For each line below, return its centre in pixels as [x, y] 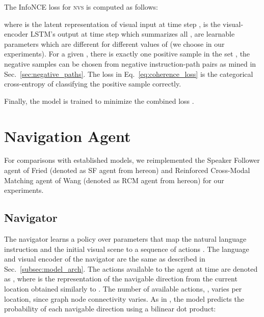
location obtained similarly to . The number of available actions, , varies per [123, 289]
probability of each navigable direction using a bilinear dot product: [110, 309]
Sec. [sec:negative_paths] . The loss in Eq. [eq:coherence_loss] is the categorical [129, 74]
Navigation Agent [68, 136]
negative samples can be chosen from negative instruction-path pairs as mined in [130, 63]
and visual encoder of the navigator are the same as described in [105, 259]
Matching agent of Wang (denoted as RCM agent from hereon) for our [114, 180]
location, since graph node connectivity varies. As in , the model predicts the [124, 298]
